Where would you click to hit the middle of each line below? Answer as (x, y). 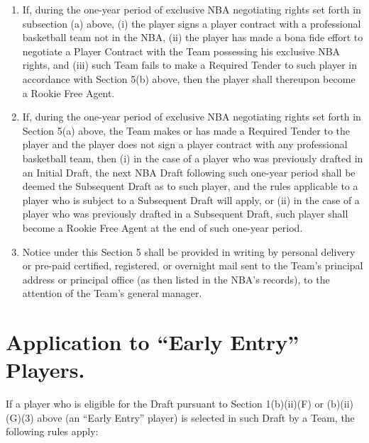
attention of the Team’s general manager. (112, 293)
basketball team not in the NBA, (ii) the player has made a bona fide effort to (193, 37)
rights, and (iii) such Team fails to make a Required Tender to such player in (189, 65)
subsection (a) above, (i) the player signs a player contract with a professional (192, 23)
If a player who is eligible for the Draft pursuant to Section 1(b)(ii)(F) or (165, 404)
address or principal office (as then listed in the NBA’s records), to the (176, 279)
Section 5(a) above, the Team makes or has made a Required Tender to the (186, 130)
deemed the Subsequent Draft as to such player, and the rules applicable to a (190, 186)
